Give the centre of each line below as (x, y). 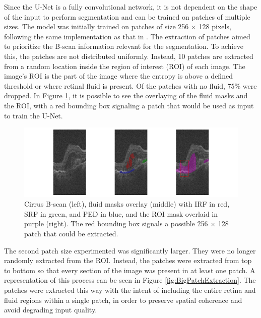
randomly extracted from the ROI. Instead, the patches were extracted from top (128, 260)
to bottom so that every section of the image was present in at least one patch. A (130, 270)
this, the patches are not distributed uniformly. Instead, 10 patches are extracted (129, 56)
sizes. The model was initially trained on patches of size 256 (96, 26)
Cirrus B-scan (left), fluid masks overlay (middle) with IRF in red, (127, 204)
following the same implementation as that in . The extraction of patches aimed (127, 36)
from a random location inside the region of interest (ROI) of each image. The (125, 66)
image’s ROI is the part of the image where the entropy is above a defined (118, 76)
